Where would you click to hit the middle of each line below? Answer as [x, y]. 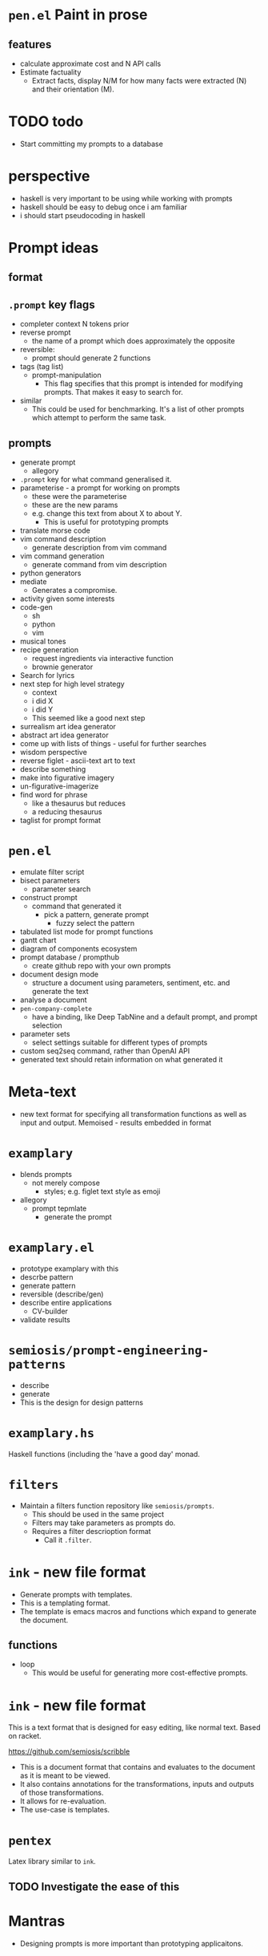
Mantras [37, 1921]
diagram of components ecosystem [78, 949]
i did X [42, 701]
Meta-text [42, 1092]
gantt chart [38, 940]
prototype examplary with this [69, 1268]
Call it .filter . [68, 1540]
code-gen [36, 607]
